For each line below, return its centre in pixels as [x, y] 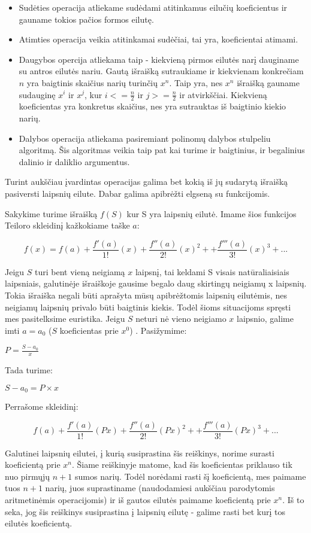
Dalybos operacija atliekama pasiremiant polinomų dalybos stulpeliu [145, 138]
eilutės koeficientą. [39, 523]
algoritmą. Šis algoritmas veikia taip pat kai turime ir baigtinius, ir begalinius [162, 150]
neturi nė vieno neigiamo [181, 319]
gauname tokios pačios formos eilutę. [86, 19]
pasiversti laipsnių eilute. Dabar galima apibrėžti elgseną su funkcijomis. [138, 193]
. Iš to [293, 499]
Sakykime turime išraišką [51, 213]
